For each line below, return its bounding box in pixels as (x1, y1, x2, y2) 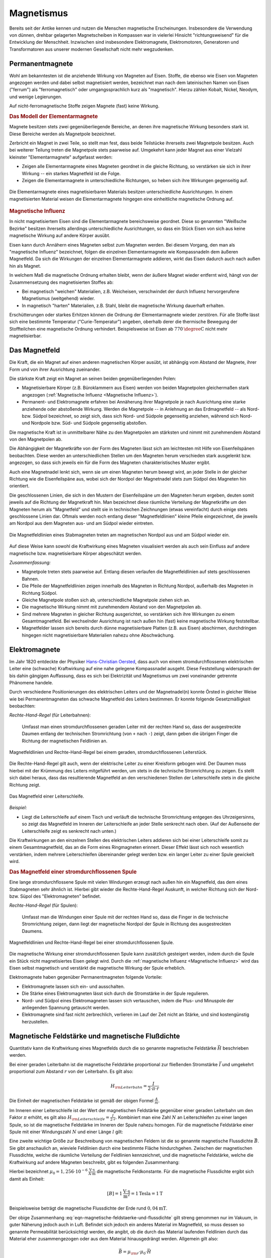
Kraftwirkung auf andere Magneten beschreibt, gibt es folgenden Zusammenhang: (9, 1159, 180, 1165)
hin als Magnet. (9, 263, 41, 269)
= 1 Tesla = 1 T (130, 1191, 163, 1196)
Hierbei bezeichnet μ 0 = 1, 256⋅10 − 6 (9, 1168, 88, 1175)
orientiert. (9, 483, 30, 489)
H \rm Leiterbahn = (110, 1083, 148, 1090)
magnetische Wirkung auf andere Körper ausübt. (9, 232, 110, 239)
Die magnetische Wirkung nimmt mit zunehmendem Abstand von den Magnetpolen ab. (22, 604, 202, 610)
